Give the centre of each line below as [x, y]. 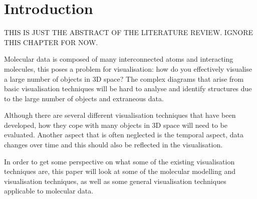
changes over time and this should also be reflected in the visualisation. [113, 145]
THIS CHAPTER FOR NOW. [51, 42]
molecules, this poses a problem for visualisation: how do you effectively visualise [128, 68]
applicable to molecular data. [49, 191]
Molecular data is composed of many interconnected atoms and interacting [119, 59]
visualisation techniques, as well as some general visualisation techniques [115, 181]
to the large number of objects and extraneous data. [84, 98]
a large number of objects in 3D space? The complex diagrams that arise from [124, 78]
